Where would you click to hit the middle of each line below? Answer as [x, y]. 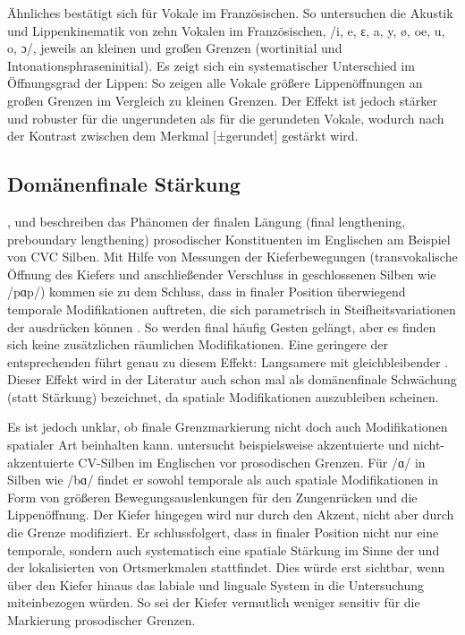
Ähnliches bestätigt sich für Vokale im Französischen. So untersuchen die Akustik [230, 13]
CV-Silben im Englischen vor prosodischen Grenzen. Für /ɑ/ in [252, 462]
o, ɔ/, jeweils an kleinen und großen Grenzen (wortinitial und [175, 48]
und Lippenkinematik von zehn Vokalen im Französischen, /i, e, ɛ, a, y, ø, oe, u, [226, 30]
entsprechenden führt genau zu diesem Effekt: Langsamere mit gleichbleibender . [228, 361]
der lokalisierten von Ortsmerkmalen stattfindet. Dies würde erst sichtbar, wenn [226, 567]
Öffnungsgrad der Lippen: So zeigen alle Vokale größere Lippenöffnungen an [215, 83]
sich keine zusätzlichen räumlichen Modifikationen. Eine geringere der [198, 344]
